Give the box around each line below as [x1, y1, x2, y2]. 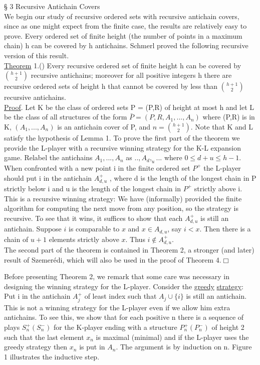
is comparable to [69, 223, 120, 234]
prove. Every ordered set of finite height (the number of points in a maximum [4, 30, 242, 41]
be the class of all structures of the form [4, 111, 127, 122]
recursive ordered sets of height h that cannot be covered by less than [4, 81, 217, 91]
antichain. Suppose [4, 223, 62, 234]
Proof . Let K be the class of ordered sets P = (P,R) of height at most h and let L [4, 101, 254, 112]
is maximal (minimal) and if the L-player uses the [96, 331, 249, 342]
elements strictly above [49, 233, 119, 244]
